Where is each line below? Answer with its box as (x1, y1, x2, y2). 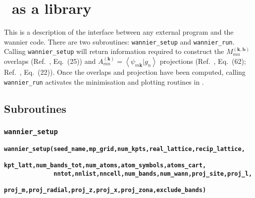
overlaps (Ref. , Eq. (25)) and (4, 56, 96, 66)
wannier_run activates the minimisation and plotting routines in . (4, 76, 204, 87)
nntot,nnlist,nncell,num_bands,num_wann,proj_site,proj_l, (53, 170, 253, 177)
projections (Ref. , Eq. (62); (159, 56, 246, 66)
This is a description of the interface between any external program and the (4, 27, 234, 37)
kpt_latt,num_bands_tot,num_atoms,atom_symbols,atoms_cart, (4, 162, 206, 169)
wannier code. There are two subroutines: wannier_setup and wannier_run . (4, 36, 235, 47)
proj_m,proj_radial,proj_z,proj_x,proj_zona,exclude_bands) (4, 187, 206, 194)
